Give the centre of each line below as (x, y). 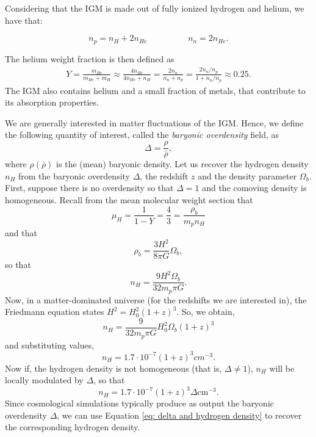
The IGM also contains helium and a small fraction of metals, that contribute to (155, 90)
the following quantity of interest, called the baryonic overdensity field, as (142, 135)
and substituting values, (50, 345)
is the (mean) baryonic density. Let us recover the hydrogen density (182, 164)
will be (282, 368)
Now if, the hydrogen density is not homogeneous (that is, (113, 368)
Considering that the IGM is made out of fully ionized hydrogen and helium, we (155, 8)
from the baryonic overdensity (74, 175)
